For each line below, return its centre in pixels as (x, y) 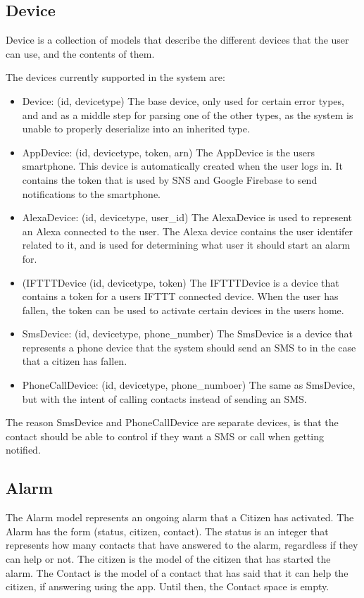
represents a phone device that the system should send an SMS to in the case (189, 347)
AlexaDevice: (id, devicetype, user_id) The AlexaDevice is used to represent (187, 217)
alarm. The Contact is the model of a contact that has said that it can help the (177, 572)
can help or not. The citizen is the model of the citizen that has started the (168, 559)
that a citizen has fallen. (75, 361)
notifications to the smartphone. (92, 193)
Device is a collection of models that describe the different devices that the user (177, 40)
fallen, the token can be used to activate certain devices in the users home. (183, 310)
